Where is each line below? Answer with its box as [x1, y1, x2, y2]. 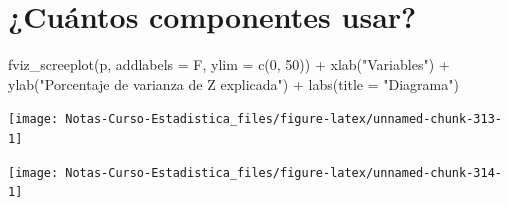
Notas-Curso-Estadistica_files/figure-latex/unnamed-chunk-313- [65, 112, 502, 127]
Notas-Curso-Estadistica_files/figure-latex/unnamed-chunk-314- [65, 165, 502, 180]
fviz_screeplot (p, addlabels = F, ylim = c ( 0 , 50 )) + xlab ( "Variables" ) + [8, 54, 450, 75]
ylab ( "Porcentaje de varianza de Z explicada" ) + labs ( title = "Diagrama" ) [8, 73, 459, 94]
